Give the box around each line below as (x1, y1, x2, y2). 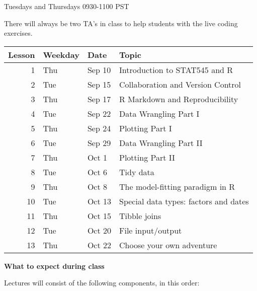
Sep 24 (87, 122, 111, 134)
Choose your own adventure (119, 239, 217, 251)
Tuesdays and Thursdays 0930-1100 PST (4, 1, 129, 11)
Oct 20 (87, 224, 112, 236)
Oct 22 (87, 239, 112, 251)
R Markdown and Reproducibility (119, 93, 238, 105)
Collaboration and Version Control (119, 78, 241, 90)
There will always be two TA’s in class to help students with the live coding (4, 18, 238, 28)
